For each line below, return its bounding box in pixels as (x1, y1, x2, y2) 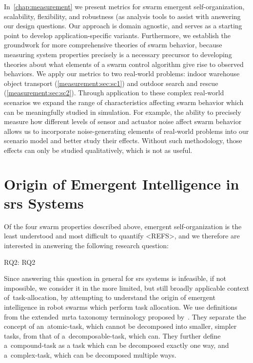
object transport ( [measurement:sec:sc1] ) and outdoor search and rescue (4, 78, 218, 88)
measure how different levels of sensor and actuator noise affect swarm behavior (4, 116, 242, 127)
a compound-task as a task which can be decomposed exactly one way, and (4, 340, 229, 350)
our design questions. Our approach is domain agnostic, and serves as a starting (4, 21, 242, 31)
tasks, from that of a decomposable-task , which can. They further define (4, 330, 221, 341)
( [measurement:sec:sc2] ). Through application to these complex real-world (4, 87, 224, 98)
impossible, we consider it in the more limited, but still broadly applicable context (4, 282, 250, 293)
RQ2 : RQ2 (4, 256, 36, 267)
